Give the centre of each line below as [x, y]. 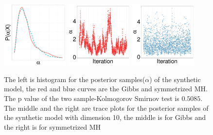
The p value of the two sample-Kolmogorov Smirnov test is [92, 98]
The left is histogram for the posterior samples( [75, 79]
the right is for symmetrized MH [52, 127]
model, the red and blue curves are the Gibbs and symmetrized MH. [106, 89]
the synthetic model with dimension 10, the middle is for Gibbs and [105, 117]
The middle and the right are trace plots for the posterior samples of [106, 108]
